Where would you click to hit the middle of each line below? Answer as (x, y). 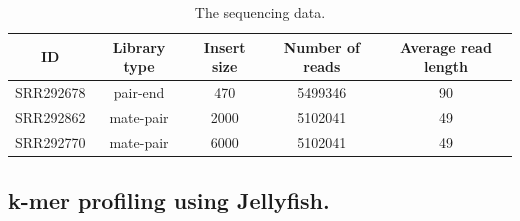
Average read (446, 46)
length (445, 66)
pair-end (139, 92)
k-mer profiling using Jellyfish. (169, 200)
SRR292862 (50, 116)
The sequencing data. (260, 12)
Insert (224, 46)
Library (139, 46)
